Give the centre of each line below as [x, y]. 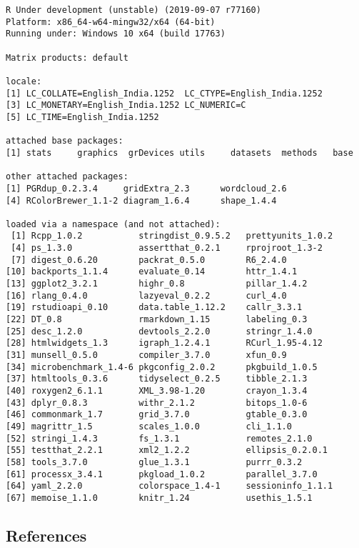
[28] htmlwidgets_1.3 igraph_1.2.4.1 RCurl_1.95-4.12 [164, 343]
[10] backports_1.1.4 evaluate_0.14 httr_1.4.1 [152, 272]
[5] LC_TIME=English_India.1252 [82, 117]
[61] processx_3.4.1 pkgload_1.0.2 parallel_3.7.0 [162, 474]
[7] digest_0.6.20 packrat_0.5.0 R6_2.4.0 [149, 260]
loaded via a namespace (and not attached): [113, 224]
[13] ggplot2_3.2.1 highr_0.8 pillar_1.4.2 [157, 284]
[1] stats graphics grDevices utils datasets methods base [179, 153]
